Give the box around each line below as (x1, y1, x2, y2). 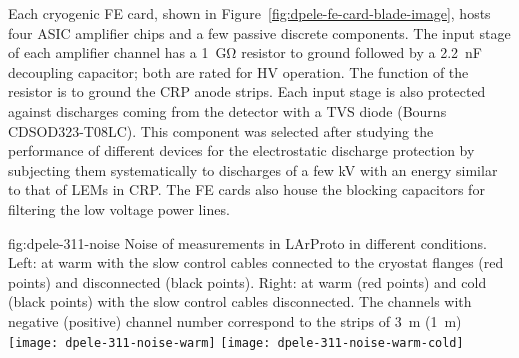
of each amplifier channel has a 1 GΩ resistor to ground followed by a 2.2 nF (8, 42, 482, 63)
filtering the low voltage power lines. (8, 198, 230, 219)
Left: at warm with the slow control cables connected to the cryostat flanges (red (8, 252, 504, 273)
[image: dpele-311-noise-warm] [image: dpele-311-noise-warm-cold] (8, 335, 464, 350)
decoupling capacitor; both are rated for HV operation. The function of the (8, 61, 469, 82)
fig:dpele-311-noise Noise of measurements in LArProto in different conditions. (8, 232, 487, 253)
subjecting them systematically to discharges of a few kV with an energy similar (8, 159, 498, 180)
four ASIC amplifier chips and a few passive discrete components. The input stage (8, 22, 511, 43)
